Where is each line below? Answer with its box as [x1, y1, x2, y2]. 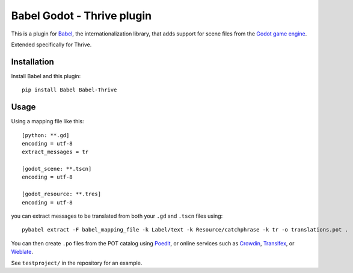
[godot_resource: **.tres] [22, 191, 102, 198]
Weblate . [11, 248, 33, 256]
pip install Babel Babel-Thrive [22, 87, 117, 93]
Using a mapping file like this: [11, 118, 84, 125]
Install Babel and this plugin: [11, 72, 81, 79]
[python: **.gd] [22, 132, 70, 138]
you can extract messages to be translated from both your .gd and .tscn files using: [11, 212, 223, 219]
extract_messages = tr [22, 149, 89, 156]
